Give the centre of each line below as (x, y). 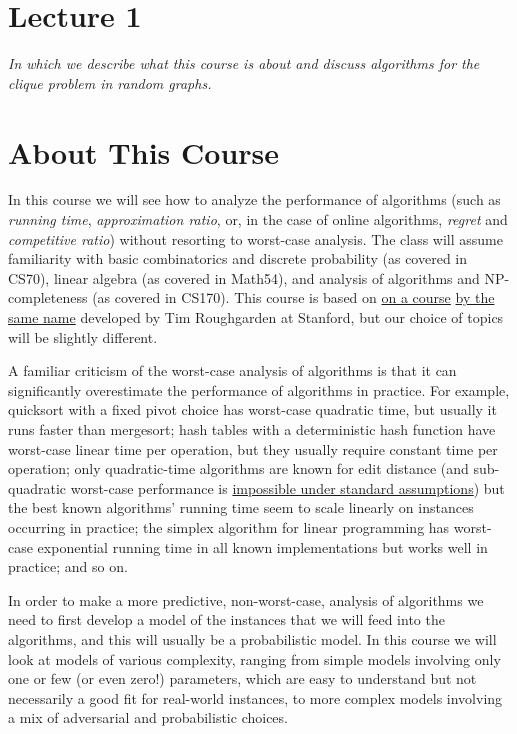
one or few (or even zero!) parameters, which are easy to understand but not (242, 678)
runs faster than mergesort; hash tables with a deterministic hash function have (252, 428)
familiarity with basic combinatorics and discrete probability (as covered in (238, 258)
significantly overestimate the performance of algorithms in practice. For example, (259, 389)
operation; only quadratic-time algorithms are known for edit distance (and (238, 468)
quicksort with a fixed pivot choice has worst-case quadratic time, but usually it (252, 409)
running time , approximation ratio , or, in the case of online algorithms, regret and (258, 219)
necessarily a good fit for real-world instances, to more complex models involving (255, 697)
